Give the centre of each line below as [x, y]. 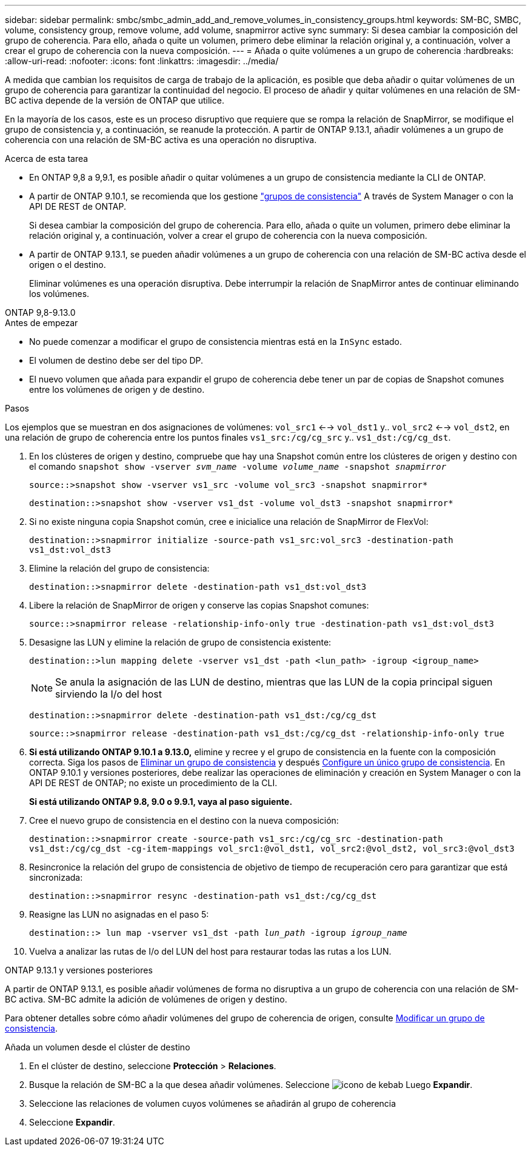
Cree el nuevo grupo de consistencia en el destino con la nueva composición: [184, 820]
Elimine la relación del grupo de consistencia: [119, 568]
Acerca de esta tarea [47, 158]
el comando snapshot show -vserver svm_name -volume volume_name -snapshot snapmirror [238, 466]
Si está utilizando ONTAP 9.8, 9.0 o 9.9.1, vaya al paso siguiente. [161, 802]
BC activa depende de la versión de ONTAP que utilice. [115, 100]
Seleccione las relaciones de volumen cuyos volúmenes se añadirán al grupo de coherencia [213, 1103]
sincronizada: [56, 877]
